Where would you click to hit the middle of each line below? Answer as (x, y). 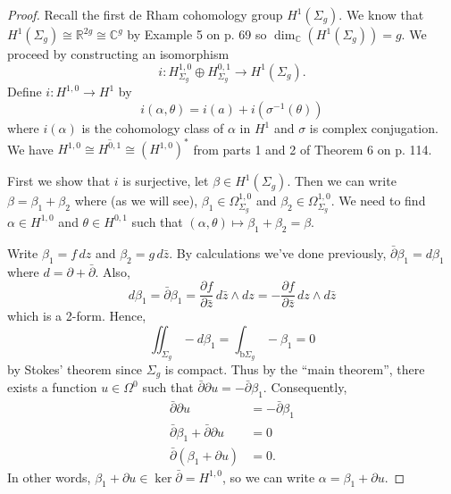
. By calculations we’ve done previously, (278, 252)
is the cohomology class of (153, 128)
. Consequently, (305, 387)
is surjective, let (166, 181)
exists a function (52, 387)
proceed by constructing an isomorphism (118, 54)
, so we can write (269, 477)
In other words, (49, 477)
